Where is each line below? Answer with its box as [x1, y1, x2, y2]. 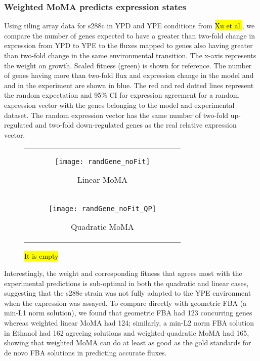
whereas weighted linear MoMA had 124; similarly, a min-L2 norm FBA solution [4, 317, 254, 328]
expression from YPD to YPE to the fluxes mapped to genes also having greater [4, 40, 253, 51]
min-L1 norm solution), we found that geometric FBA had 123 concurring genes [4, 307, 252, 318]
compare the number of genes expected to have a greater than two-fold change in [4, 30, 255, 41]
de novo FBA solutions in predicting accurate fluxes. [4, 347, 167, 357]
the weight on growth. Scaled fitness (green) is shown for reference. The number [4, 60, 252, 70]
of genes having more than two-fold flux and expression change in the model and [4, 70, 254, 81]
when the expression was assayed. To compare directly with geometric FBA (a [4, 297, 247, 308]
